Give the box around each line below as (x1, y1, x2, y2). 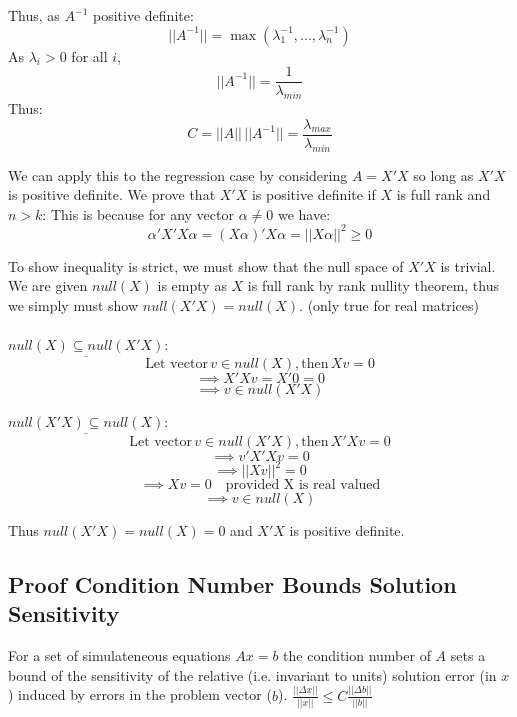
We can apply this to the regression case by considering (8, 164, 348, 185)
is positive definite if (251, 184, 376, 205)
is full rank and (396, 184, 491, 205)
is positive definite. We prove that (8, 184, 216, 205)
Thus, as (8, 5, 60, 25)
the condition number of (283, 645, 431, 666)
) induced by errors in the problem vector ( (8, 684, 272, 705)
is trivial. (440, 255, 496, 276)
